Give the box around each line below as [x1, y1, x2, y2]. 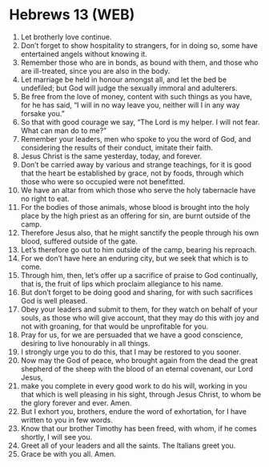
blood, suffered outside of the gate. [20, 236, 139, 246]
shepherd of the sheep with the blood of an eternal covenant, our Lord [20, 364, 253, 373]
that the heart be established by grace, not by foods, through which [20, 168, 244, 178]
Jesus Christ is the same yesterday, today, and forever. [20, 151, 203, 161]
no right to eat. [20, 194, 70, 203]
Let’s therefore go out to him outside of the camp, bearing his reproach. [20, 244, 257, 254]
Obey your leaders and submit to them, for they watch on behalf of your [20, 304, 259, 314]
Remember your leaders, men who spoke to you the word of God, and [20, 134, 251, 143]
